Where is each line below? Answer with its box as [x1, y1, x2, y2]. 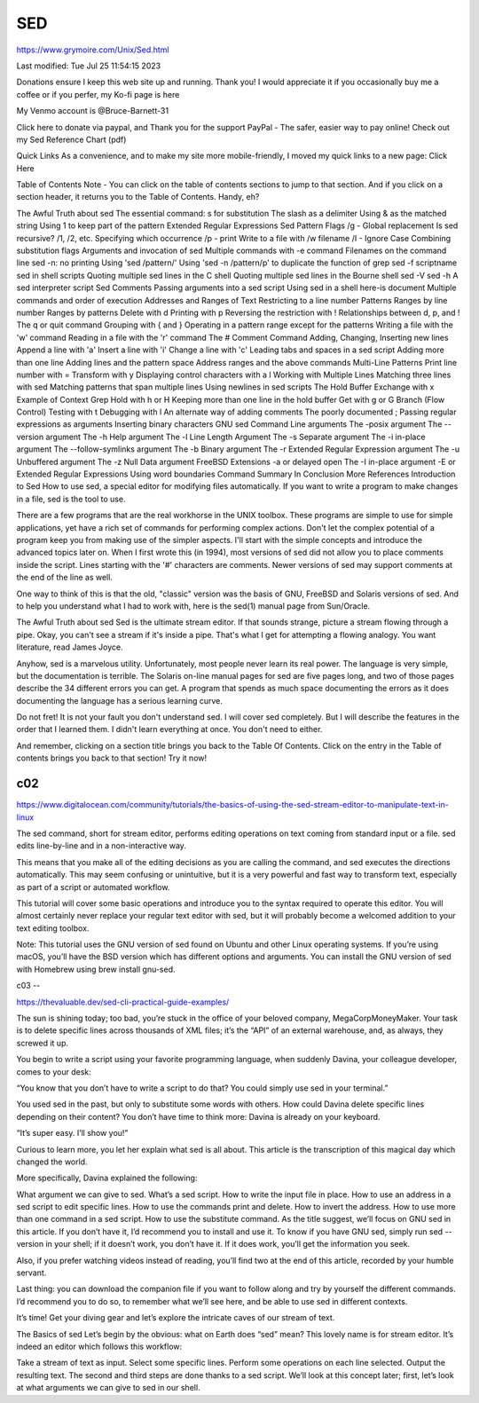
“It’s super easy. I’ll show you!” [16, 1128, 129, 1139]
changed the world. [16, 1156, 88, 1167]
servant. [16, 1267, 47, 1278]
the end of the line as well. [16, 572, 113, 583]
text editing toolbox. [16, 923, 90, 934]
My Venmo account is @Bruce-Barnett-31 [16, 106, 169, 116]
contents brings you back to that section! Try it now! [16, 753, 208, 763]
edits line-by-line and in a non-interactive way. [16, 840, 186, 851]
